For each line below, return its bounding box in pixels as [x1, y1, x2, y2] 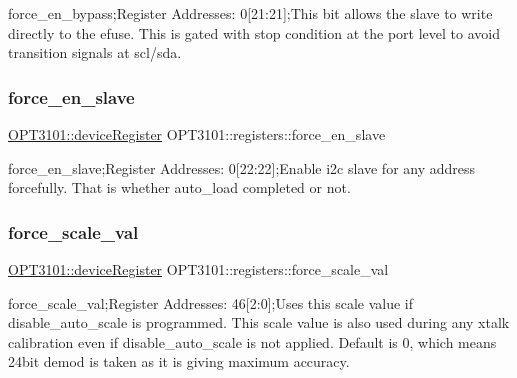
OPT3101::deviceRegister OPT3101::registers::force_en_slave [8, 124, 386, 144]
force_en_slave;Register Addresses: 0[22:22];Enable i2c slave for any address [8, 157, 476, 178]
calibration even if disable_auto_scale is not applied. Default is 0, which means [8, 331, 497, 352]
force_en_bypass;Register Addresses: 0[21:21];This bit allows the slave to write [8, 3, 493, 23]
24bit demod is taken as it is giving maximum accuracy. [8, 351, 350, 372]
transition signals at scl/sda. [8, 42, 182, 63]
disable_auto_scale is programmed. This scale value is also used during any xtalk [8, 312, 510, 333]
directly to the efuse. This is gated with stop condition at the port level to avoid [8, 22, 500, 43]
